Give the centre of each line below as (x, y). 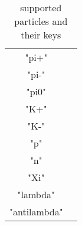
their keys (41, 35)
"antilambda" (36, 212)
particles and (41, 21)
